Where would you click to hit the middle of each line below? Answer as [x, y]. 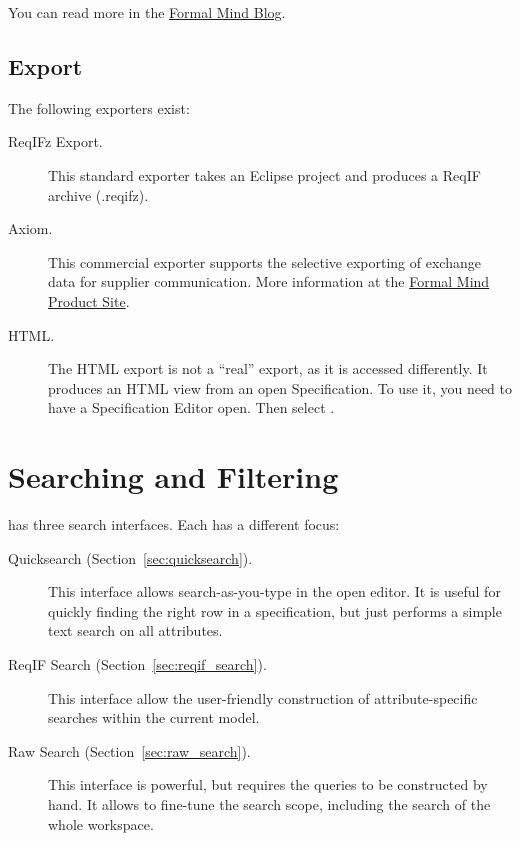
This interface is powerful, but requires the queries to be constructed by [268, 784]
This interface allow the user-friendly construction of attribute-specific [263, 697]
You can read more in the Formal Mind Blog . [147, 12]
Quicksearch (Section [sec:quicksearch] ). [130, 557]
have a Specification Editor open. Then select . [191, 407]
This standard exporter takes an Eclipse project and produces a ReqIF [264, 174]
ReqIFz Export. [55, 141]
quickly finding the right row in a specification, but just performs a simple [275, 610]
